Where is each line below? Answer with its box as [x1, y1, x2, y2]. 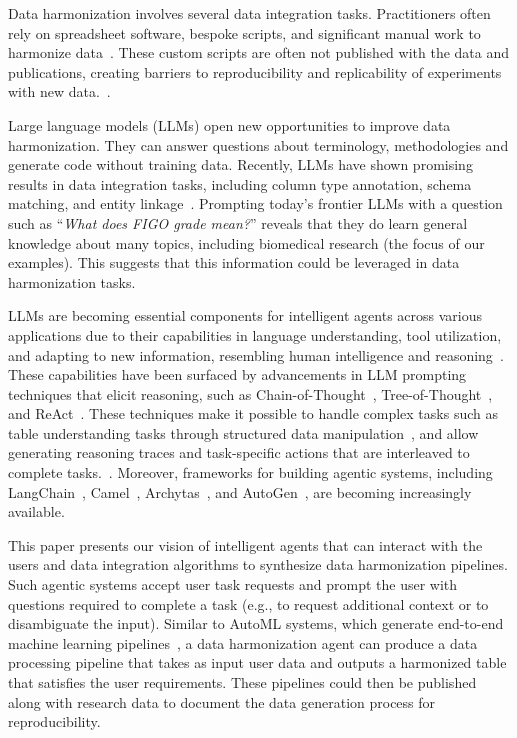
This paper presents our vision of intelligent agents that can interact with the [8, 534, 483, 555]
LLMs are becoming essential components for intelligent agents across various [8, 305, 482, 326]
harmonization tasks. [8, 271, 136, 292]
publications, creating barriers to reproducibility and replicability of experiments [8, 61, 502, 82]
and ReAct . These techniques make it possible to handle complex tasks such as [8, 403, 498, 424]
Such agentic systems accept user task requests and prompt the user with [8, 574, 458, 595]
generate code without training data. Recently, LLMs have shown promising [8, 154, 473, 175]
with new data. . [8, 81, 111, 102]
